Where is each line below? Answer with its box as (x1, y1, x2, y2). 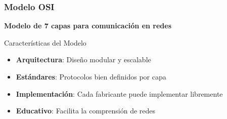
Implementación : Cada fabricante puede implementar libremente (16, 88, 223, 99)
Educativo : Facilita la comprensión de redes (16, 105, 156, 116)
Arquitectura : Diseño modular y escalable (16, 54, 151, 65)
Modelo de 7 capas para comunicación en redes (4, 20, 172, 31)
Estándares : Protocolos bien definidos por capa (16, 71, 166, 82)
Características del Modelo (4, 37, 86, 48)
